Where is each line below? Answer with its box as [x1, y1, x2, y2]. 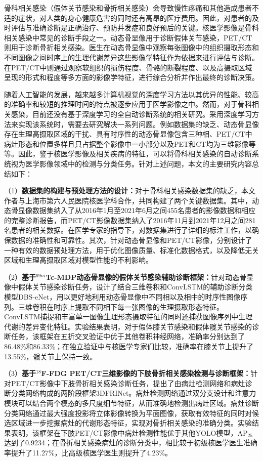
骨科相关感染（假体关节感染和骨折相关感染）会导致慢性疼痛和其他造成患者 [4, 3, 252, 13]
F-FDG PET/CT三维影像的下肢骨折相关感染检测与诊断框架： [41, 368, 251, 379]
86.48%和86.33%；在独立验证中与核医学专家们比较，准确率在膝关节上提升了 [4, 341, 254, 351]
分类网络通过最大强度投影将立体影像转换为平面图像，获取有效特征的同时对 [4, 407, 252, 418]
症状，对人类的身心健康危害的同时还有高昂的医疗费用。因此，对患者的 [18, 12, 252, 23]
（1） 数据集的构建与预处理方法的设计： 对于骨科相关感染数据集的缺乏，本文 [4, 185, 255, 196]
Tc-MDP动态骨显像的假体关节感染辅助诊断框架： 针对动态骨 [46, 271, 247, 282]
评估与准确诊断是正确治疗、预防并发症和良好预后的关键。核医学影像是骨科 [11, 22, 259, 33]
